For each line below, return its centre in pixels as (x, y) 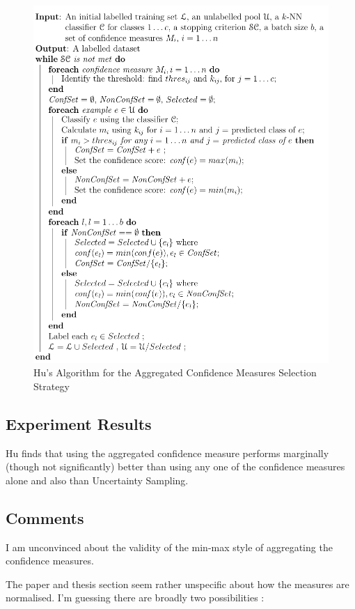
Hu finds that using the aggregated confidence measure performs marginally (167, 453)
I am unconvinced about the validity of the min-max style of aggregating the (169, 547)
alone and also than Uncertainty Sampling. (97, 480)
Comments (45, 517)
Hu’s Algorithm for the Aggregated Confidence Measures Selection (175, 372)
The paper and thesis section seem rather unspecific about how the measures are (177, 584)
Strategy (52, 386)
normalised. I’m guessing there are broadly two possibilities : (135, 598)
